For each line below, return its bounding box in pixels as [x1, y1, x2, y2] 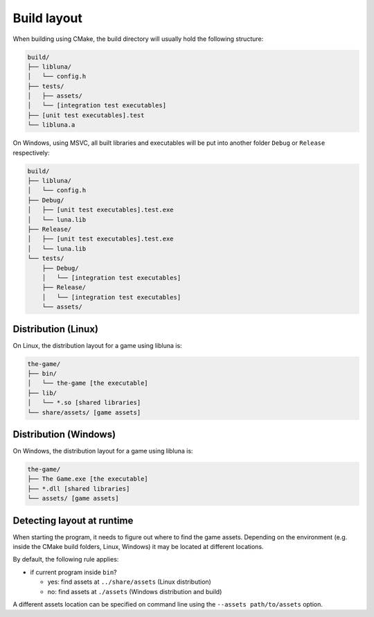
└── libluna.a [27, 121, 75, 129]
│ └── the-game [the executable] [27, 379, 148, 388]
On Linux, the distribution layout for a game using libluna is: [12, 341, 183, 349]
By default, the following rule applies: [12, 555, 119, 564]
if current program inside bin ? [30, 568, 117, 576]
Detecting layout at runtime [12, 514, 134, 526]
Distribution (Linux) [12, 323, 98, 335]
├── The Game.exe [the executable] [27, 475, 148, 483]
